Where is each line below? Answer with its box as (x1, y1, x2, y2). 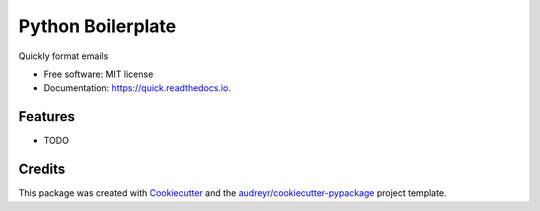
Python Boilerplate (18, 15, 177, 37)
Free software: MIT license (43, 68, 154, 80)
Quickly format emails (18, 50, 109, 62)
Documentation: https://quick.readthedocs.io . (43, 82, 232, 94)
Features (18, 108, 75, 125)
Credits (18, 161, 66, 178)
